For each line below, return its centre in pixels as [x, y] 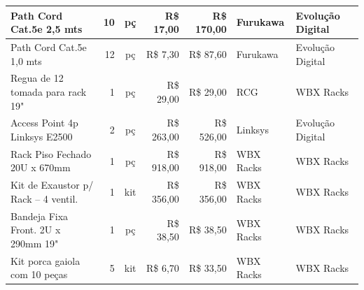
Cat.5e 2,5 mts [47, 29]
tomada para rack [49, 91]
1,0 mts [26, 60]
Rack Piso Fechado [51, 153]
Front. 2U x [36, 230]
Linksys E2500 [42, 136]
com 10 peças [39, 274]
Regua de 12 [37, 78]
